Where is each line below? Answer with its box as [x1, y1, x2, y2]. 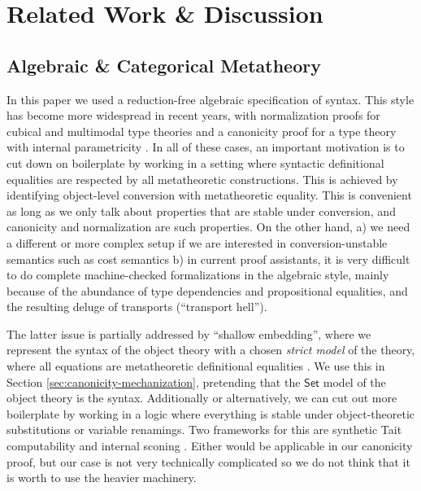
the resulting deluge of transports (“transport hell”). [7, 298, 267, 315]
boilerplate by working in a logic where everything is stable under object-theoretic [7, 405, 415, 422]
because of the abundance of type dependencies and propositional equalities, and [7, 282, 408, 299]
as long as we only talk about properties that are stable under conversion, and [7, 202, 396, 219]
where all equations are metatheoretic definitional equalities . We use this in [7, 357, 385, 375]
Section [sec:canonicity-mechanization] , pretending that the [7, 373, 301, 390]
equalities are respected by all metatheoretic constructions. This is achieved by [7, 170, 398, 187]
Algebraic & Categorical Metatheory [7, 52, 321, 77]
